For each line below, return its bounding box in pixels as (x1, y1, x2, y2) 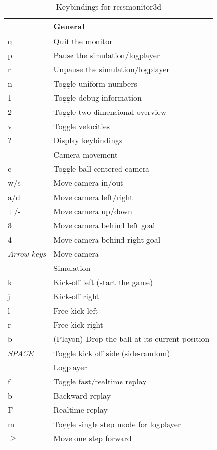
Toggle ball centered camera (53, 163, 149, 174)
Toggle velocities (53, 120, 110, 132)
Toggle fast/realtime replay (53, 376, 146, 387)
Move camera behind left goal (53, 220, 155, 231)
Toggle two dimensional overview (53, 106, 167, 117)
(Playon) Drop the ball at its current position (53, 333, 210, 344)
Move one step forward (53, 432, 132, 444)
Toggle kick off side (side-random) (53, 347, 170, 359)
